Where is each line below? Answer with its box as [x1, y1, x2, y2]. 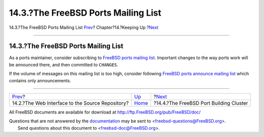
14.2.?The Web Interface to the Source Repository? [12, 100, 129, 107]
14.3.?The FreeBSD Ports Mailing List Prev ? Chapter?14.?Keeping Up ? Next [9, 24, 159, 30]
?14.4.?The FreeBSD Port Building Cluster [153, 100, 248, 107]
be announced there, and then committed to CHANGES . [9, 62, 118, 68]
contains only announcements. [9, 77, 71, 83]
